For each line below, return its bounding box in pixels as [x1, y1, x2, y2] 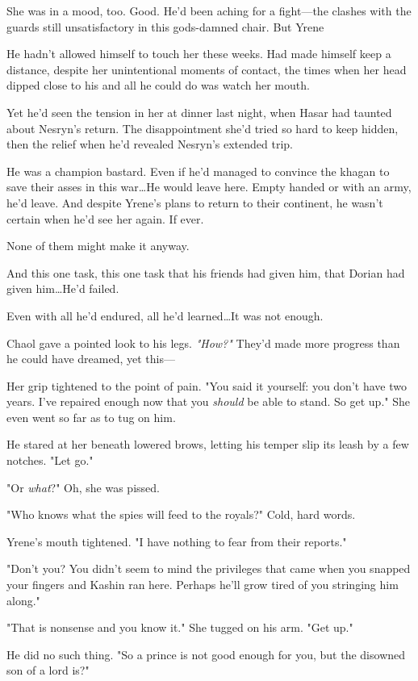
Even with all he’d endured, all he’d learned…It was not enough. [6, 307, 324, 324]
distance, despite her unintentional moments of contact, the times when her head [6, 61, 407, 77]
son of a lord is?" [6, 662, 90, 679]
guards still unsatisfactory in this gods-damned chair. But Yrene [6, 18, 324, 35]
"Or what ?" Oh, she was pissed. [6, 478, 160, 495]
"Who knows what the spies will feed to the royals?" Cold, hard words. [6, 506, 356, 523]
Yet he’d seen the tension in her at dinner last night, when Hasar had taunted [6, 103, 392, 120]
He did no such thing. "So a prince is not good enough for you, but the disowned [6, 645, 406, 662]
